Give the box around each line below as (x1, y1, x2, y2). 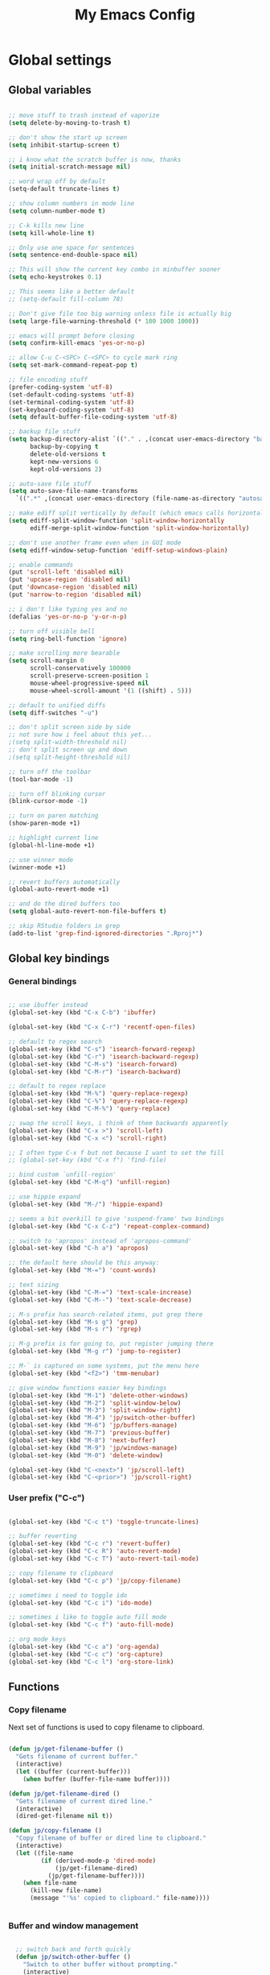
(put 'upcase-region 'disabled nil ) (8, 576, 131, 584)
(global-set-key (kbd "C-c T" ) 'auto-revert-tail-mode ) (8, 1555, 199, 1563)
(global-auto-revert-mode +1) (8, 885, 110, 893)
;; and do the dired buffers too (8, 900, 121, 908)
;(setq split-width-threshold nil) (8, 739, 128, 747)
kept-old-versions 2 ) (29, 465, 103, 473)
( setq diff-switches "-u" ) (8, 709, 99, 717)
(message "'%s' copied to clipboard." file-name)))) (29, 1894, 211, 1903)
